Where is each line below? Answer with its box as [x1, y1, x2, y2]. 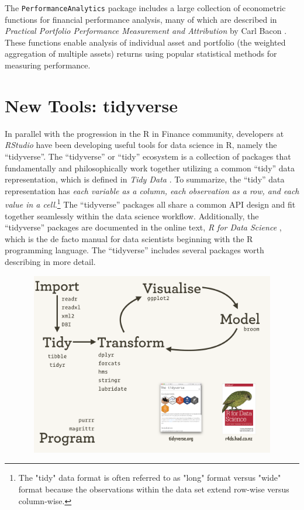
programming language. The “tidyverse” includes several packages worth [5, 244, 264, 256]
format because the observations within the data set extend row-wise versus [18, 483, 289, 495]
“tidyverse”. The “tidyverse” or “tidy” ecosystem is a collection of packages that [5, 150, 291, 162]
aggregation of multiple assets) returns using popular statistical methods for [5, 47, 277, 60]
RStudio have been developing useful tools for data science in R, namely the [5, 139, 277, 151]
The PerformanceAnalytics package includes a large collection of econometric [5, 2, 286, 13]
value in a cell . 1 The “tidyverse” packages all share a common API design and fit [5, 197, 296, 210]
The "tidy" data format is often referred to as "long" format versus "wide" [18, 471, 281, 484]
